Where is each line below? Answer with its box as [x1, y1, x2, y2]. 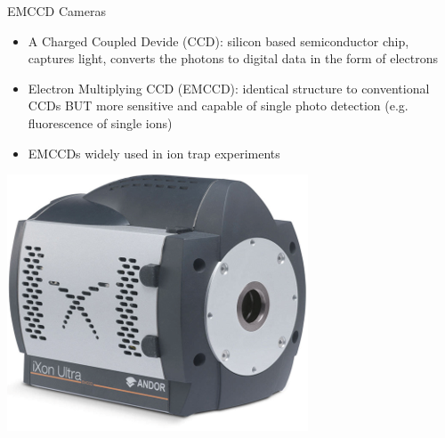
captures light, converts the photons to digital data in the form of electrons [28, 49, 438, 68]
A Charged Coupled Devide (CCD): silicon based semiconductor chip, [28, 31, 409, 50]
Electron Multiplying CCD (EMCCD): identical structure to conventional [28, 78, 430, 97]
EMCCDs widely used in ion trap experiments [28, 143, 280, 162]
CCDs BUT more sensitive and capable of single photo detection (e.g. [28, 96, 409, 115]
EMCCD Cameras [7, 2, 106, 20]
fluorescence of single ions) [28, 113, 173, 132]
